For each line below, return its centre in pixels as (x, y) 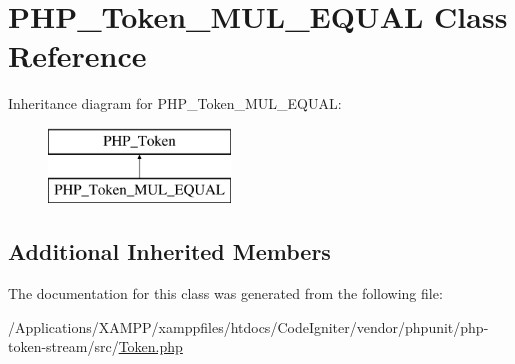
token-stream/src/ (63, 346)
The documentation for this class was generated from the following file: (225, 293)
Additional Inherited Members (169, 251)
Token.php (150, 346)
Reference (77, 55)
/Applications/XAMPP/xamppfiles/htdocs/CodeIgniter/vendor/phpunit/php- (248, 326)
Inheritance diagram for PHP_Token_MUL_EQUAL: (175, 103)
